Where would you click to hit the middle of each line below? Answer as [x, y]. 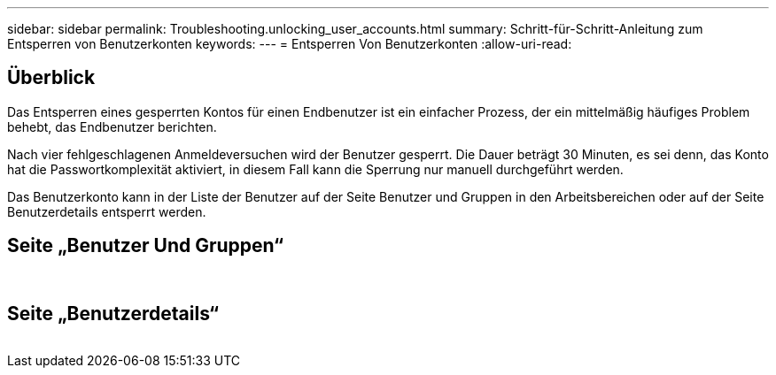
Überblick [51, 78]
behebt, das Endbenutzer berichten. [112, 126]
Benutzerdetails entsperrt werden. [107, 211]
